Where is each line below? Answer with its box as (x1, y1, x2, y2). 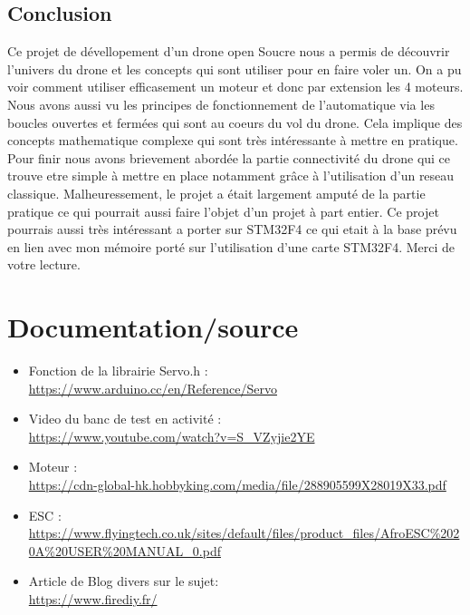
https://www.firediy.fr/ (28, 589, 158, 608)
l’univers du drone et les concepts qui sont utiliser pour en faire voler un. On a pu (7, 59, 462, 78)
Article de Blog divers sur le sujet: (28, 571, 219, 591)
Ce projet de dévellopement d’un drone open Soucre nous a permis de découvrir (7, 42, 450, 61)
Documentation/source (7, 308, 299, 346)
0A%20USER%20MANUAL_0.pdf (28, 541, 221, 560)
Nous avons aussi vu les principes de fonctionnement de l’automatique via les (7, 94, 435, 113)
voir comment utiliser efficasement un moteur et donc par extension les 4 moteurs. (7, 77, 464, 96)
